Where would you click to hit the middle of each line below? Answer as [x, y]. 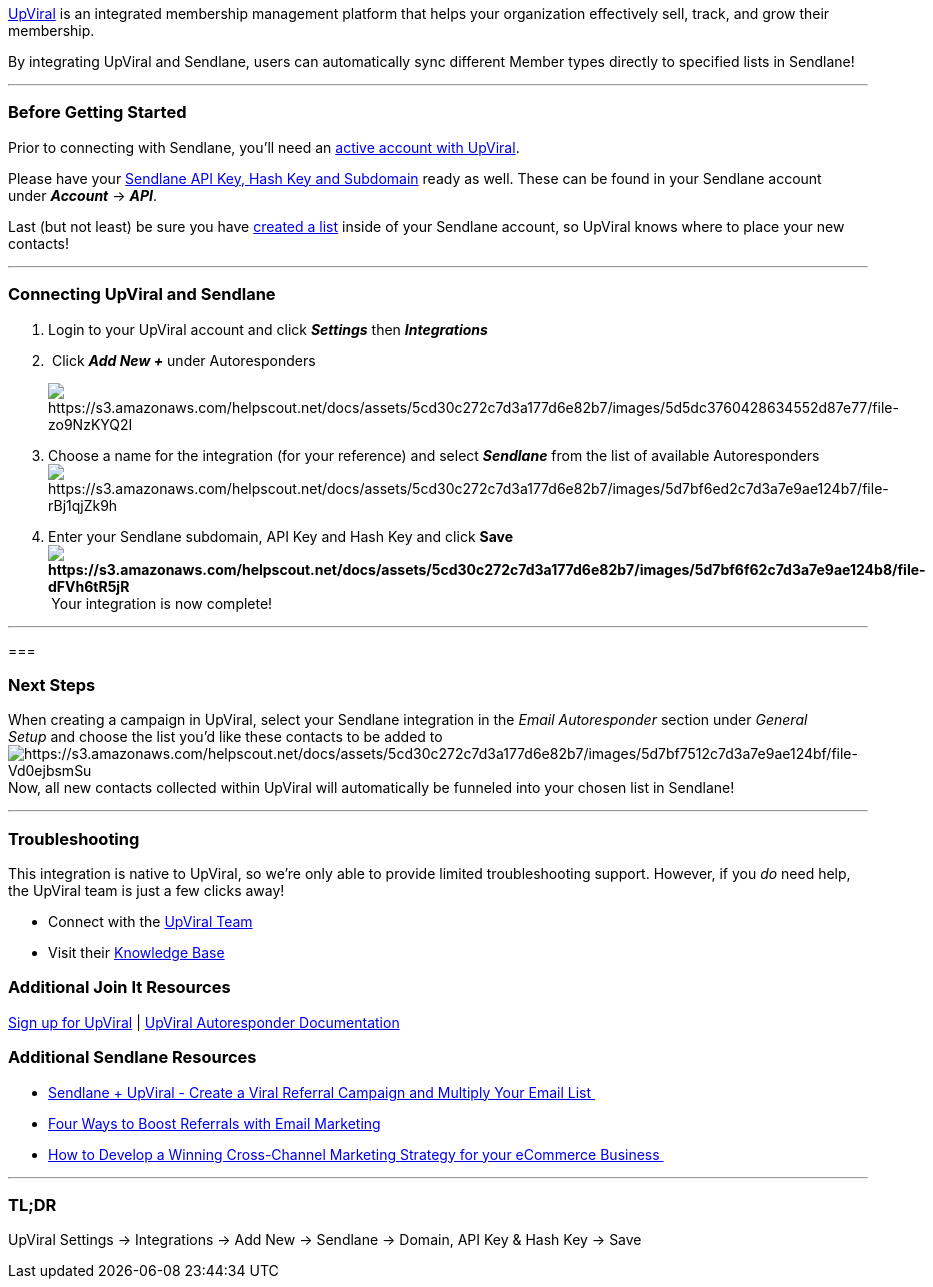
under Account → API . [83, 195]
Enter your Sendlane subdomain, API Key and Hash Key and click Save [281, 536]
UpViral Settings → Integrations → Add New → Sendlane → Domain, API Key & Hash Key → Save [325, 1240]
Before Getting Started [97, 112]
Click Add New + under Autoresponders [183, 360]
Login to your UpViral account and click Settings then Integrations [268, 329]
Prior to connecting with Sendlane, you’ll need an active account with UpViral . [264, 147]
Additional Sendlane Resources [132, 1057]
